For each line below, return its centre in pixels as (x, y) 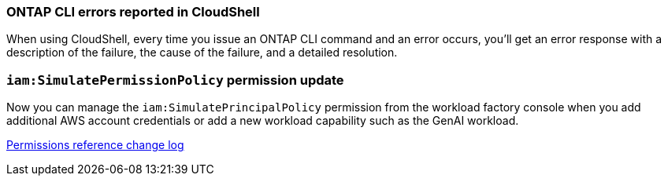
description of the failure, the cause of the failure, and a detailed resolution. (202, 53)
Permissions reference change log (95, 145)
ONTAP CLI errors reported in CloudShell (133, 12)
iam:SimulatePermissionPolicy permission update (175, 80)
